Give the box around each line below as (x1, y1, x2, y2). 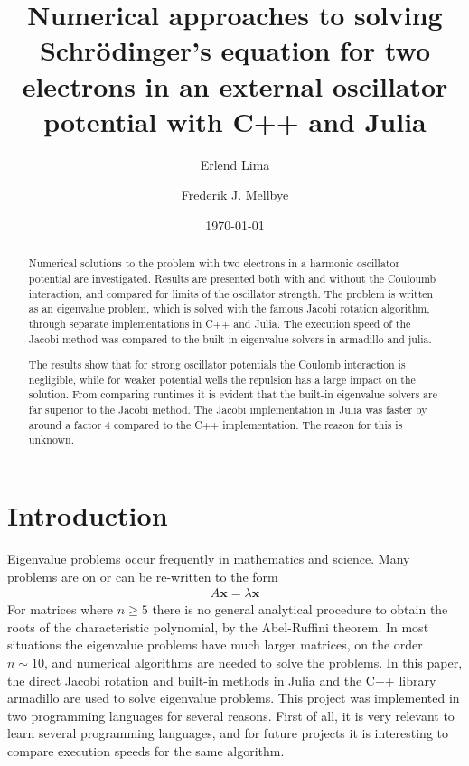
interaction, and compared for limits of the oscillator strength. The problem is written (28, 285, 434, 301)
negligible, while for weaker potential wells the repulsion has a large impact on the (28, 371, 416, 387)
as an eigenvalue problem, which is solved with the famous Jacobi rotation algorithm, (28, 301, 430, 316)
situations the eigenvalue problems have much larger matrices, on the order (7, 635, 423, 654)
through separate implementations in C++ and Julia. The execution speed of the (28, 315, 411, 331)
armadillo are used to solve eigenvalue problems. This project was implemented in (7, 688, 460, 707)
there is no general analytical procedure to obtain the (152, 600, 448, 619)
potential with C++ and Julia (43, 102, 427, 139)
